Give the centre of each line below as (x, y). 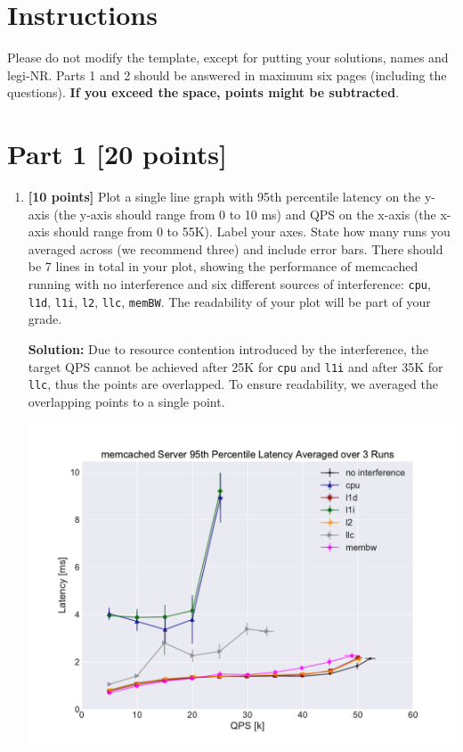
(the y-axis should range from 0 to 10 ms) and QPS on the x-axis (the (245, 214)
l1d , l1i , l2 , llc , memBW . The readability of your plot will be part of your (229, 301)
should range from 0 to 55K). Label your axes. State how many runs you (252, 231)
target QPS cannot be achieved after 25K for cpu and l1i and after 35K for (236, 366)
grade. (45, 319)
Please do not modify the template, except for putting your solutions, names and (228, 58)
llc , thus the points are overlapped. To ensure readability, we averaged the (233, 384)
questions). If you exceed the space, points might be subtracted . (203, 92)
